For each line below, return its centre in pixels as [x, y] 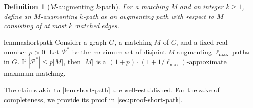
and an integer [202, 6]
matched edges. [97, 26]
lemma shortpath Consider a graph [55, 42]
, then [72, 62]
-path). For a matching [134, 6]
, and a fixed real [202, 42]
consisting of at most [35, 26]
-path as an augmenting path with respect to [149, 16]
